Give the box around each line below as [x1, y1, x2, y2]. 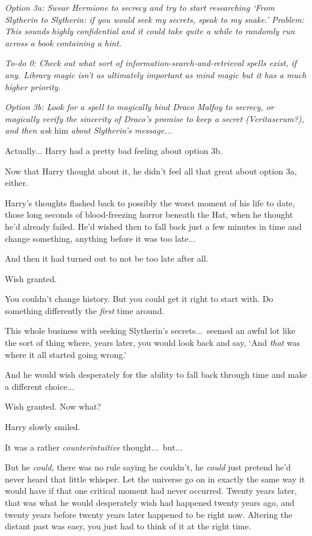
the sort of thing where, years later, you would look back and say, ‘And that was [5, 336, 301, 349]
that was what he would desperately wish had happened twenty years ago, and [5, 496, 295, 508]
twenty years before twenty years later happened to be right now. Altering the [5, 508, 293, 520]
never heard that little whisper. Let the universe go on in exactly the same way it [5, 472, 305, 485]
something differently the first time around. [5, 304, 165, 316]
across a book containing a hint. [5, 36, 122, 49]
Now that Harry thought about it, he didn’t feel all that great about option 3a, [5, 164, 297, 177]
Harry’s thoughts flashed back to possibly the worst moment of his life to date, [5, 196, 295, 209]
